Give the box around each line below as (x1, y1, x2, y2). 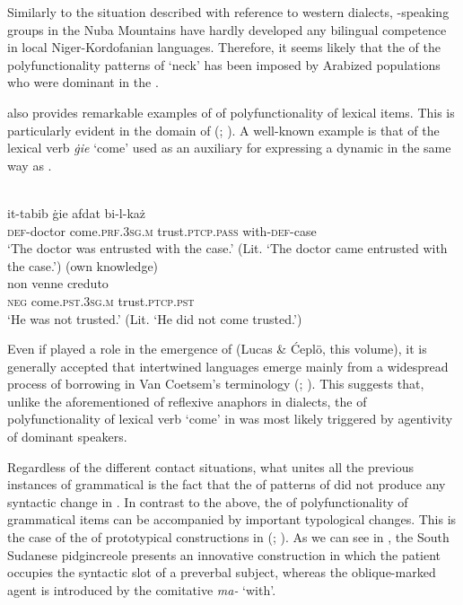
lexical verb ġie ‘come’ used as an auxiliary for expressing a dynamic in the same (7, 138, 451, 157)
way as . (7, 155, 52, 174)
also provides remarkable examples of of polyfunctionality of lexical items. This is (7, 102, 455, 121)
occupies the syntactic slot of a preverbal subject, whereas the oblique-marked (7, 563, 436, 582)
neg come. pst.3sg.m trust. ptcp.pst (7, 291, 195, 310)
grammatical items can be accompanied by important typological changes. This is (7, 510, 457, 529)
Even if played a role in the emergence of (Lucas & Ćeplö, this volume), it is (7, 339, 427, 358)
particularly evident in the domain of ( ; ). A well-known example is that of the (7, 120, 440, 139)
